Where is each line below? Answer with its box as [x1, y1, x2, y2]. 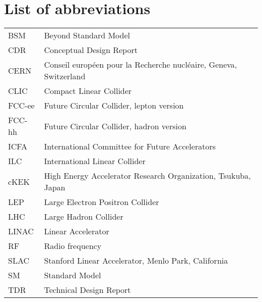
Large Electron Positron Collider [44, 196, 159, 208]
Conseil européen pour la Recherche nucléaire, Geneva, [44, 59, 237, 71]
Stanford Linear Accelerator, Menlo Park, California [44, 255, 228, 267]
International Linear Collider [44, 155, 146, 167]
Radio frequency [44, 240, 102, 252]
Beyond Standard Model [44, 29, 130, 41]
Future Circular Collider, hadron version [44, 120, 186, 132]
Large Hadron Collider [44, 211, 123, 223]
